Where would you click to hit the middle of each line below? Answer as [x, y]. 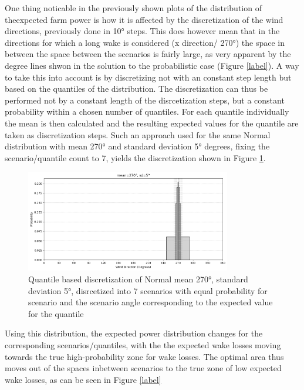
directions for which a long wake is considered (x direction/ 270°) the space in [145, 42]
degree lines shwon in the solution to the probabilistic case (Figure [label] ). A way [152, 65]
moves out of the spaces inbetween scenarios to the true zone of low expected [143, 368]
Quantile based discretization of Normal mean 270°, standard [138, 279]
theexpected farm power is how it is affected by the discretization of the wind [144, 19]
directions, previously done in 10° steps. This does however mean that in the [142, 31]
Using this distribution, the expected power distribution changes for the [134, 333]
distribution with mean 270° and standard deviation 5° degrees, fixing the [137, 146]
